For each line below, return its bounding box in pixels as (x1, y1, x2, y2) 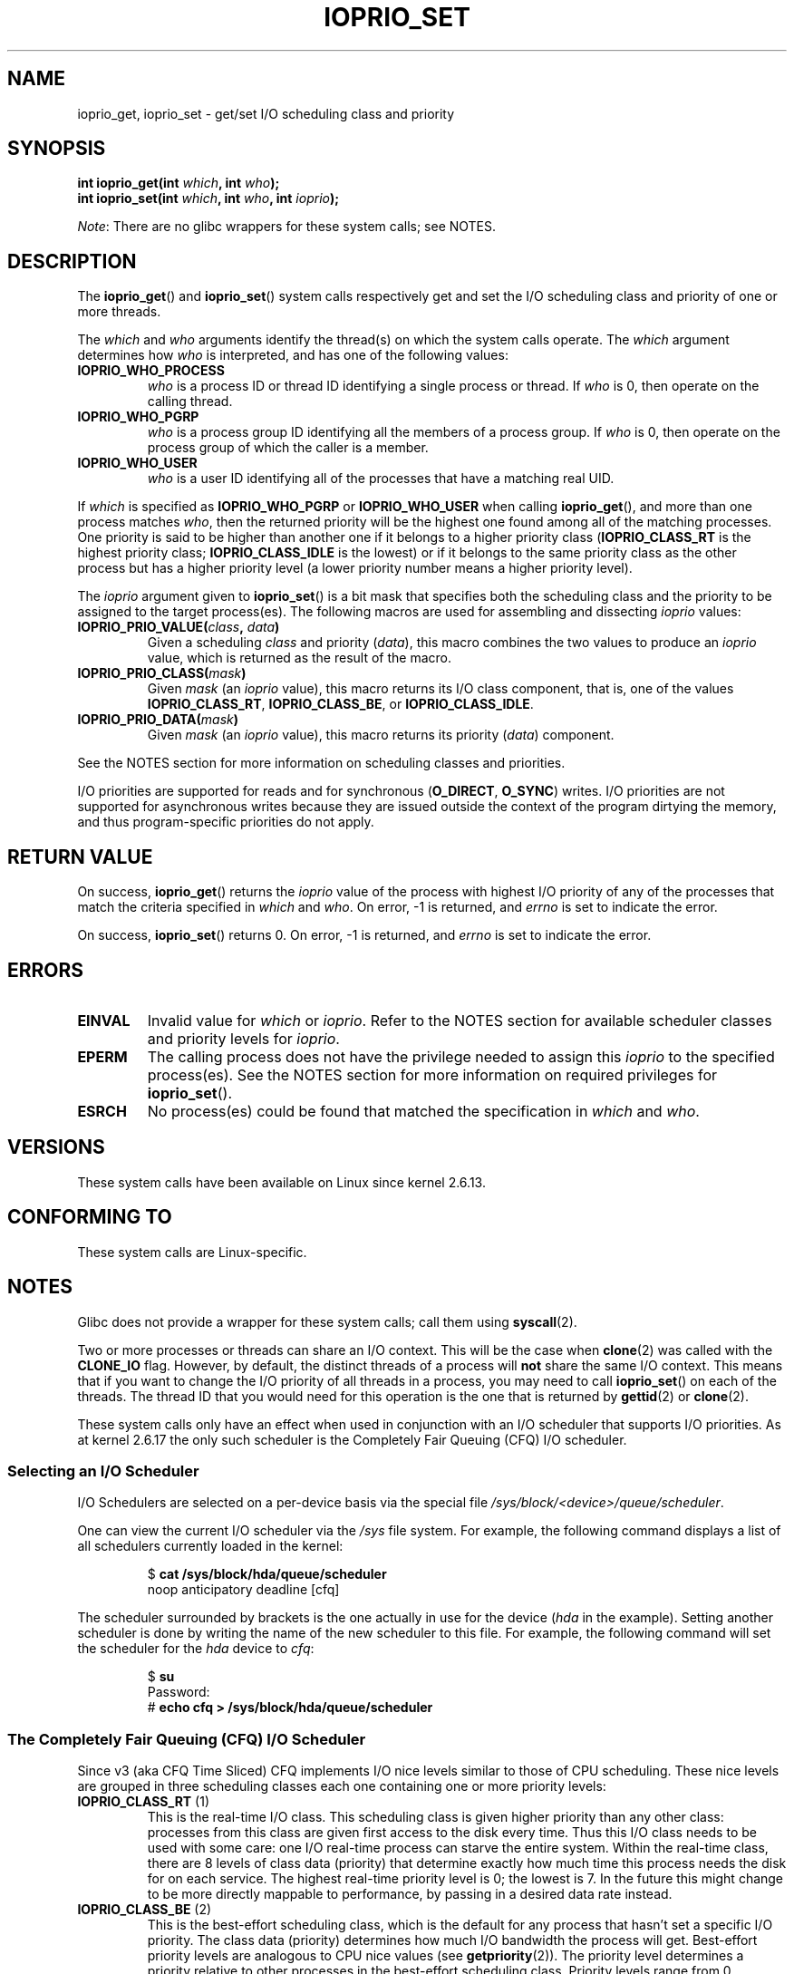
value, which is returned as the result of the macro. (147, 650, 451, 666)
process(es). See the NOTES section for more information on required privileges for (147, 1065, 717, 1084)
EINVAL (77, 1011, 131, 1030)
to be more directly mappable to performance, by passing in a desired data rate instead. (147, 1886, 673, 1901)
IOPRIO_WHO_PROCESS (77, 363, 225, 379)
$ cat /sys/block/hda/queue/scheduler (147, 1566, 387, 1582)
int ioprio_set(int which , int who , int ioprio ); (77, 190, 340, 207)
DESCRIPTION (7, 249, 137, 273)
